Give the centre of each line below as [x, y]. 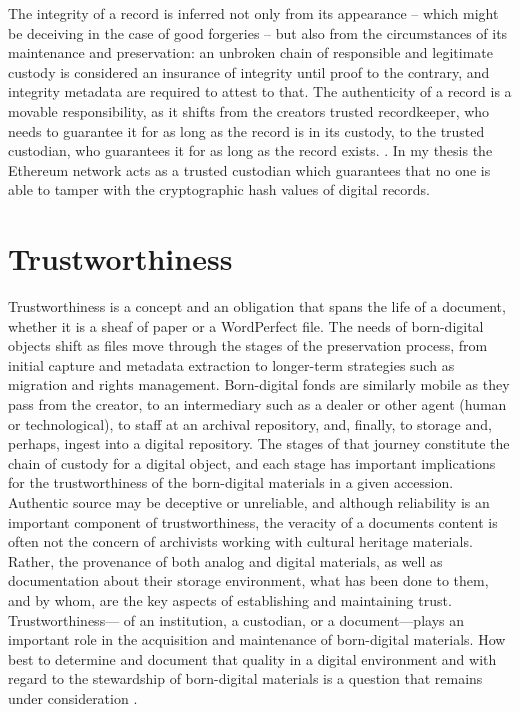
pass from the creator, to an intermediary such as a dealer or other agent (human [257, 404]
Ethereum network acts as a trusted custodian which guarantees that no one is [249, 169]
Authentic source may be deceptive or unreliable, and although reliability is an [249, 502]
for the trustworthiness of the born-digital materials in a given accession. [231, 482]
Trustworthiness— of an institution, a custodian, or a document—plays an [236, 619]
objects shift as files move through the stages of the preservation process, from [248, 345]
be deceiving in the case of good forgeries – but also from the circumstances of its [258, 32]
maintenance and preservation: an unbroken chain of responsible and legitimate [250, 52]
